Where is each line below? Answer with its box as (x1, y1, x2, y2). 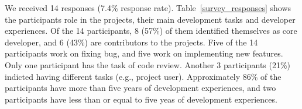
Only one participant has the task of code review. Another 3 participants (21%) (5, 58, 291, 71)
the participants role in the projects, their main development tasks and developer (5, 13, 296, 25)
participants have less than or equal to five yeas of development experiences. (5, 93, 277, 105)
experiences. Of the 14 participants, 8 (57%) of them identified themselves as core (5, 24, 297, 37)
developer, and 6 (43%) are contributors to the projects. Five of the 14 (5, 36, 258, 48)
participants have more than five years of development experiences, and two (5, 82, 276, 94)
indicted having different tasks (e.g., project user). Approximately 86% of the (5, 70, 282, 82)
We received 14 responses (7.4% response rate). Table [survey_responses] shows (5, 2, 291, 13)
